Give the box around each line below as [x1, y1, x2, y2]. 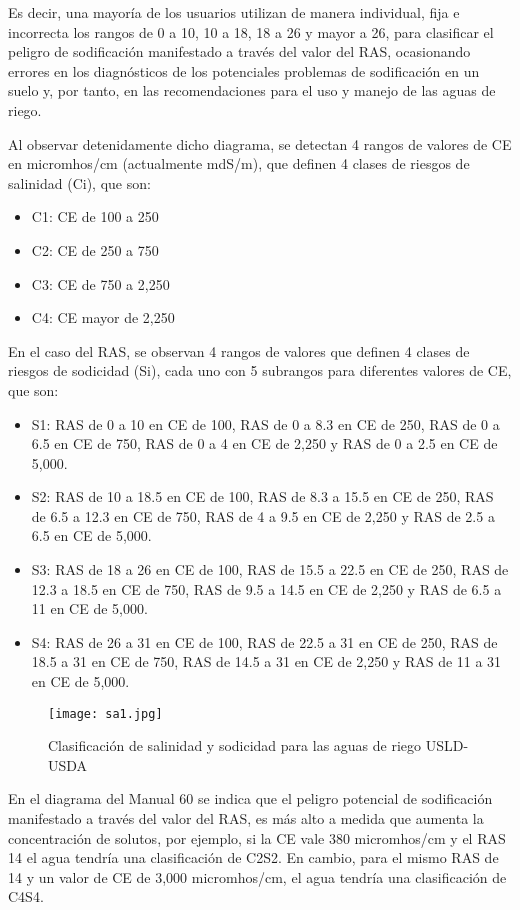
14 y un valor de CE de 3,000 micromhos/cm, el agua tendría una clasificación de [8, 866, 507, 887]
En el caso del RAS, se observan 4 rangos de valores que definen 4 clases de [8, 340, 470, 361]
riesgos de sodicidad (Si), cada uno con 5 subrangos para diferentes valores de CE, [8, 360, 512, 381]
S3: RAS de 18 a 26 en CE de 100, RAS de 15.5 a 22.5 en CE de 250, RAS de [31, 559, 509, 580]
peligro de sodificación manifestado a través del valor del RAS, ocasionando [8, 41, 471, 62]
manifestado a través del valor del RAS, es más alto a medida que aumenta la [8, 808, 484, 829]
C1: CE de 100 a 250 [31, 206, 159, 227]
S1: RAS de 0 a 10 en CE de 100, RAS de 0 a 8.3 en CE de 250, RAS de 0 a [31, 413, 500, 434]
